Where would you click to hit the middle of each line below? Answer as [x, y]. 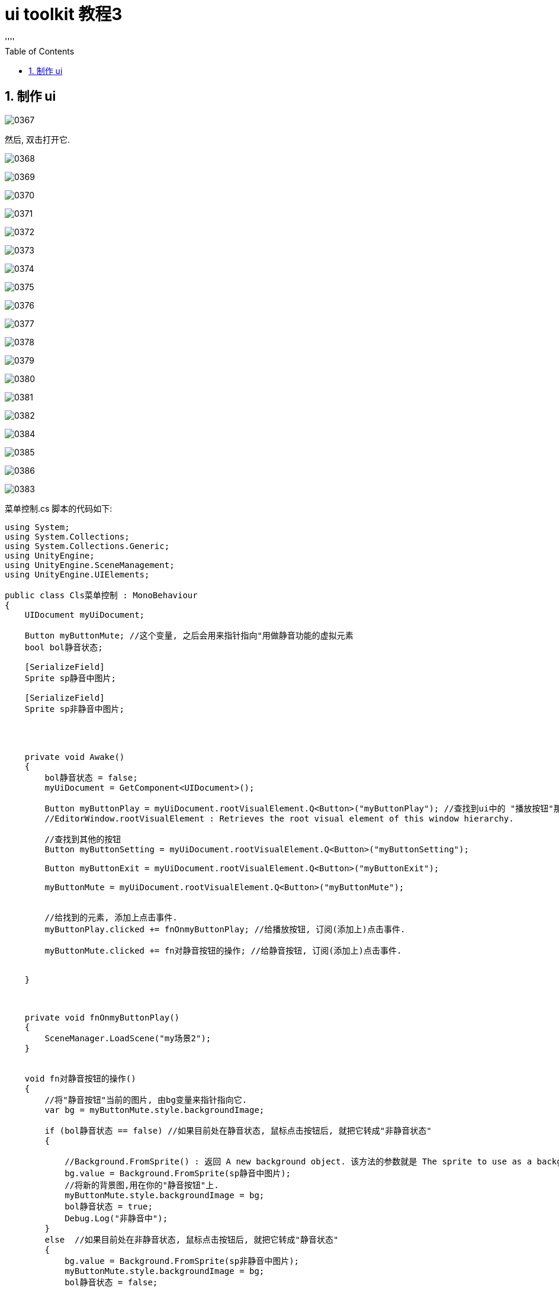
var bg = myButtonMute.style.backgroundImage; [155, 1110]
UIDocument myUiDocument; [85, 614]
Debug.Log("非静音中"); [116, 1218]
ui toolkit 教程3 [64, 14]
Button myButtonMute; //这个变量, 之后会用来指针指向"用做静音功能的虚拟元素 [189, 635]
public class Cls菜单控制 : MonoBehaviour [101, 595]
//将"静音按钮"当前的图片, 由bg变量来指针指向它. [146, 1100]
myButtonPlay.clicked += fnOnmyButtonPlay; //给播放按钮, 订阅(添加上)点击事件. [225, 929]
